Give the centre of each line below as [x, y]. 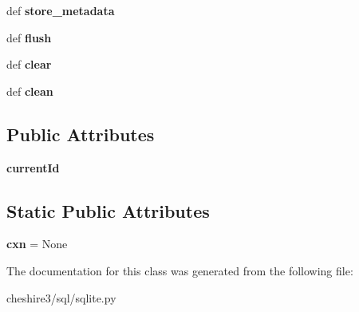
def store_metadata [61, 10]
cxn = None [37, 244]
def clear [29, 64]
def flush [29, 37]
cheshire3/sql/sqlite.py [61, 297]
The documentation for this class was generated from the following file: [180, 270]
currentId [33, 167]
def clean [30, 91]
